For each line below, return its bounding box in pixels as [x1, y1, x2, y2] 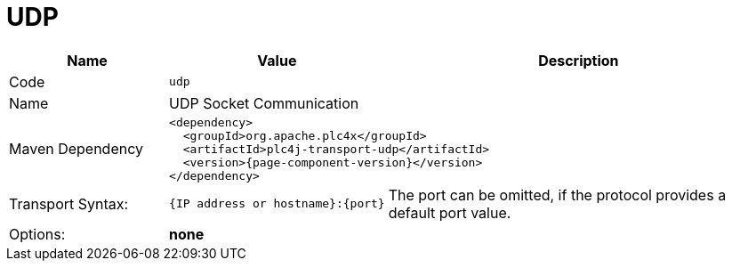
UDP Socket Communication [169, 93, 359, 112]
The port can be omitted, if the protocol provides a [388, 185, 727, 204]
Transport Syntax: [9, 194, 129, 213]
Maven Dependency [9, 140, 144, 158]
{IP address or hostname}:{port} [169, 197, 385, 211]
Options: [9, 224, 66, 243]
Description [538, 51, 619, 69]
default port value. [388, 203, 511, 222]
